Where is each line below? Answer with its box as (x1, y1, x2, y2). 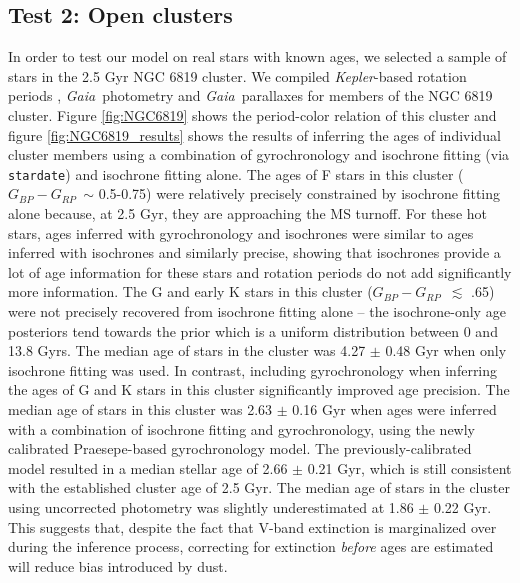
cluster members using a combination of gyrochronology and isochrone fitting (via (8, 144, 510, 165)
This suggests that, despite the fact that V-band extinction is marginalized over (8, 516, 497, 537)
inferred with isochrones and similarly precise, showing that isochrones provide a (8, 242, 501, 263)
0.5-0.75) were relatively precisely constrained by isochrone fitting (98, 183, 501, 204)
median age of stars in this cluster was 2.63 (8, 398, 273, 419)
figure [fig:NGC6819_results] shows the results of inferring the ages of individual (8, 124, 501, 145)
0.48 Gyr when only (385, 340, 507, 361)
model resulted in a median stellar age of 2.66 (8, 457, 288, 478)
